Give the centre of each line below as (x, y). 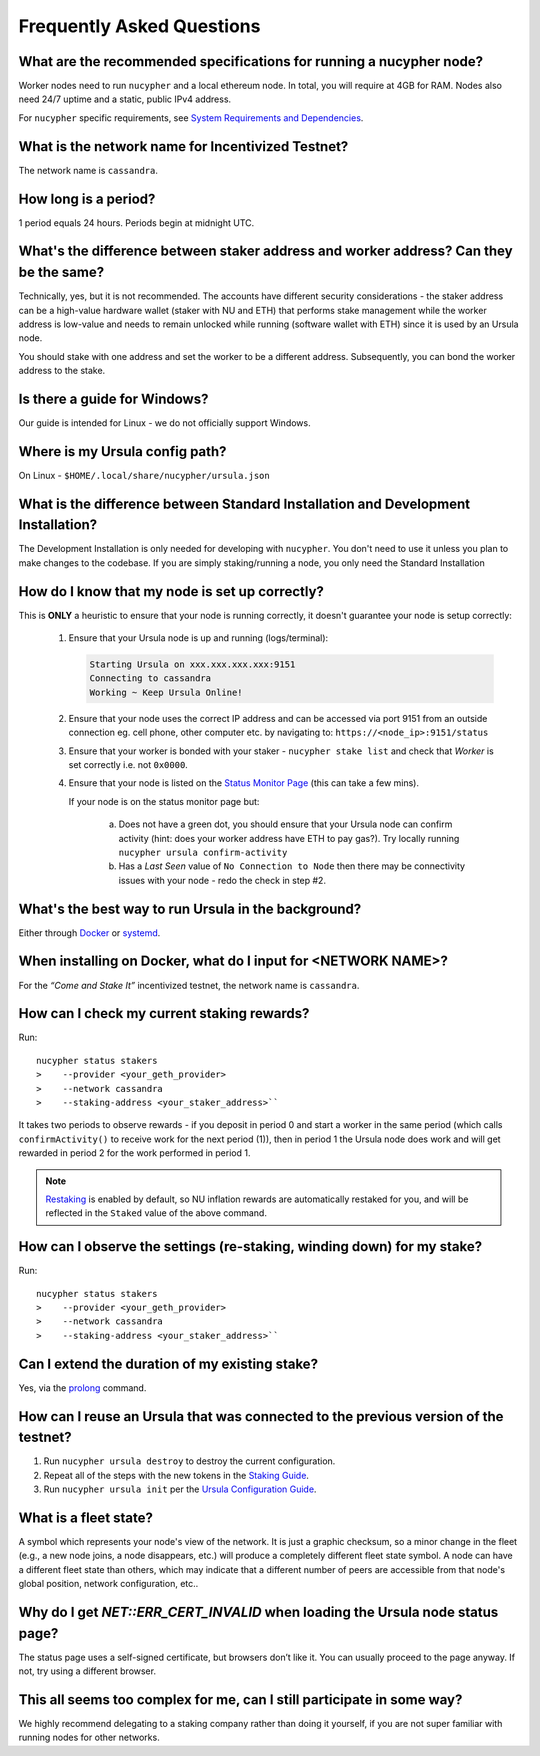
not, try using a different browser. (87, 1671)
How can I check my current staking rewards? (164, 1013)
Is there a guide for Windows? (113, 398)
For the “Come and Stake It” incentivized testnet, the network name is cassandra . (189, 985)
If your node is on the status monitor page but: (164, 801)
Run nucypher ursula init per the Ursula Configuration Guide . (180, 1489)
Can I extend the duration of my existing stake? (168, 1363)
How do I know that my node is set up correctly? (171, 591)
